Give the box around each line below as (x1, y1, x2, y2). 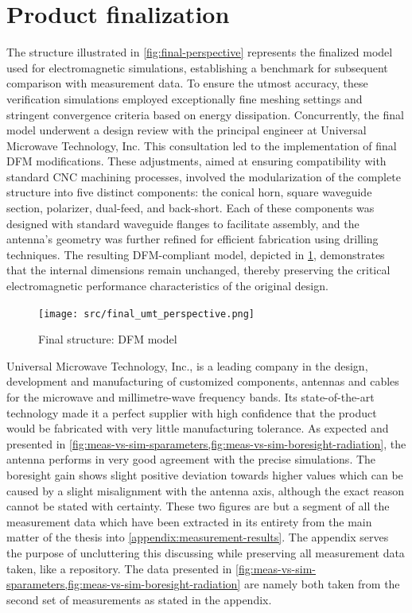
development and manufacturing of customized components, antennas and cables (6, 373, 399, 390)
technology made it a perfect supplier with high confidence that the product (6, 404, 377, 421)
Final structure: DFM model (38, 331, 177, 347)
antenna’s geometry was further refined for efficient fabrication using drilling (6, 231, 379, 247)
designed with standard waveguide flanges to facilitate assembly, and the (6, 215, 360, 231)
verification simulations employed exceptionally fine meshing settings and (6, 90, 363, 107)
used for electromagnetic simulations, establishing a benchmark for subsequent (6, 59, 388, 76)
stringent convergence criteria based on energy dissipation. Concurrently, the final (6, 106, 404, 122)
